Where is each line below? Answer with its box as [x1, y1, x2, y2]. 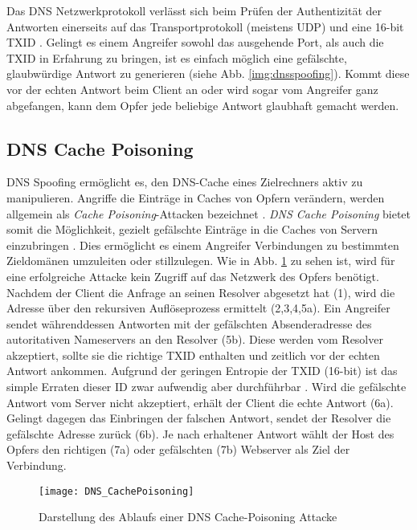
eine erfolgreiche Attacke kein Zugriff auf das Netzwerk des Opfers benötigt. [6, 267, 379, 284]
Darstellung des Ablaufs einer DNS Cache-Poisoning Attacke [39, 508, 337, 525]
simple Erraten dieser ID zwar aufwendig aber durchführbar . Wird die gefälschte [6, 378, 407, 395]
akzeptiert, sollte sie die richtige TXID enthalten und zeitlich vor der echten [6, 346, 380, 363]
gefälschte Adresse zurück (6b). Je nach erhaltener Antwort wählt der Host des [6, 425, 395, 442]
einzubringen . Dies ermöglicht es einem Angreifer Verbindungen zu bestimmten [6, 236, 399, 253]
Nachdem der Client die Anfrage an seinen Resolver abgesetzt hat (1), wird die [6, 283, 395, 300]
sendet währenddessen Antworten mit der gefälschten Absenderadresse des [6, 315, 372, 332]
